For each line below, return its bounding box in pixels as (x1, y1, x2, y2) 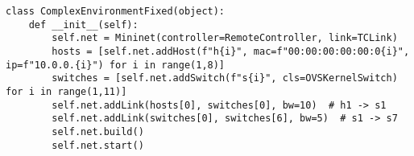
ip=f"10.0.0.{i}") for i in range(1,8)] (6, 59, 226, 71)
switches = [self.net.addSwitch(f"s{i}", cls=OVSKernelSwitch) (52, 72, 398, 84)
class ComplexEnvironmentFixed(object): (6, 6, 226, 17)
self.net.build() (52, 125, 144, 138)
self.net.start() (52, 139, 144, 151)
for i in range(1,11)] (6, 85, 127, 97)
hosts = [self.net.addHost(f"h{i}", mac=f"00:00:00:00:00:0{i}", (52, 45, 410, 57)
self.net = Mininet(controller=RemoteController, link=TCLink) (52, 32, 398, 44)
